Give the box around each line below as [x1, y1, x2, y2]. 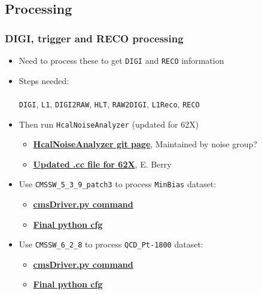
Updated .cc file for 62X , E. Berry [33, 157, 172, 170]
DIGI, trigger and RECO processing [5, 30, 184, 45]
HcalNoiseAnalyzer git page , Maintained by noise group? [33, 138, 257, 150]
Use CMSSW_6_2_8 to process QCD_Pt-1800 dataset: [19, 238, 203, 250]
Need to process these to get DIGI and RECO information [19, 54, 224, 66]
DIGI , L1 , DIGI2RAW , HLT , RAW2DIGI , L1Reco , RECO [19, 97, 200, 110]
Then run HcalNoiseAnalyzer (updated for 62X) [19, 117, 199, 130]
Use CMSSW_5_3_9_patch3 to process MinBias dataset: [19, 178, 217, 190]
